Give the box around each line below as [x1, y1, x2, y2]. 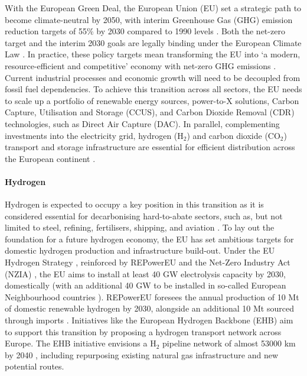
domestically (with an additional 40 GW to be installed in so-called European [5, 279, 286, 291]
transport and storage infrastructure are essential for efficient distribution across [5, 141, 295, 153]
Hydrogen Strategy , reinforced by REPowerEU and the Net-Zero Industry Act [5, 256, 290, 268]
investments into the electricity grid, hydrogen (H [5, 129, 184, 141]
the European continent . [5, 152, 96, 164]
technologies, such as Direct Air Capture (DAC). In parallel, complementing [5, 117, 280, 129]
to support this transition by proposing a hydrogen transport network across [5, 325, 282, 338]
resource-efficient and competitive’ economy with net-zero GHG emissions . [5, 59, 276, 72]
